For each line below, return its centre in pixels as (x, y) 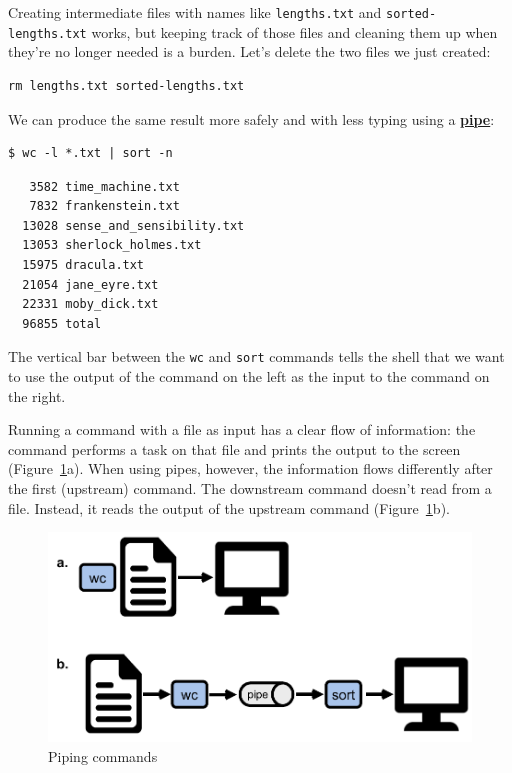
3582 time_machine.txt (104, 186)
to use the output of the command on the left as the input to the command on (249, 376)
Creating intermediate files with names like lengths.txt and (195, 12)
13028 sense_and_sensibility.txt (133, 225)
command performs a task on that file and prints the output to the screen (234, 448)
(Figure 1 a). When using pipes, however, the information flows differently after (250, 468)
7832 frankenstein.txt (104, 206)
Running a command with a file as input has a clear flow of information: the (242, 429)
